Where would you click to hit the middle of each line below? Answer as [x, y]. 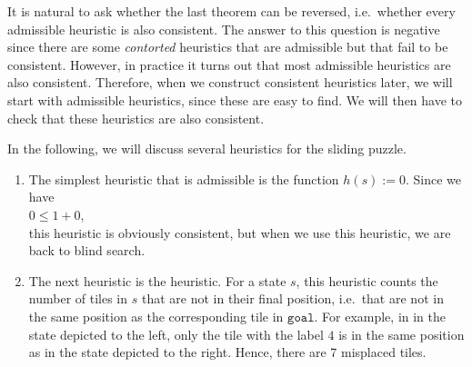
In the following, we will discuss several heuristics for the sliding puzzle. [207, 149]
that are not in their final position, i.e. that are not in [292, 298]
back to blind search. [87, 250]
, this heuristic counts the [367, 280]
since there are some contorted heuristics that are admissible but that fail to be [228, 47]
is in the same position [402, 334]
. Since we [433, 179]
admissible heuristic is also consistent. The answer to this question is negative [224, 29]
